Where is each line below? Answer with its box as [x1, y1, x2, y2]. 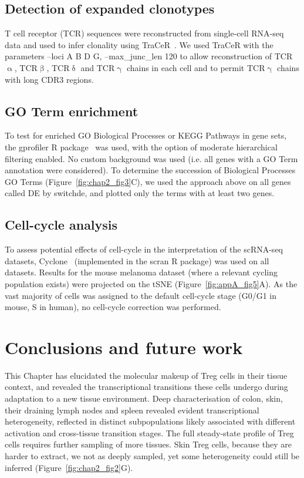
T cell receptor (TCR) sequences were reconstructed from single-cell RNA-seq [5, 27, 284, 39]
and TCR [80, 61, 115, 73]
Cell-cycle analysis [5, 216, 118, 234]
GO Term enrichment [5, 102, 139, 120]
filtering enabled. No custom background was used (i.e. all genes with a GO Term [5, 152, 298, 164]
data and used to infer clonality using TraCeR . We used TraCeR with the [5, 38, 273, 51]
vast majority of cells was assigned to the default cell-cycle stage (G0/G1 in [5, 289, 277, 301]
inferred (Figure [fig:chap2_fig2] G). [5, 461, 133, 473]
